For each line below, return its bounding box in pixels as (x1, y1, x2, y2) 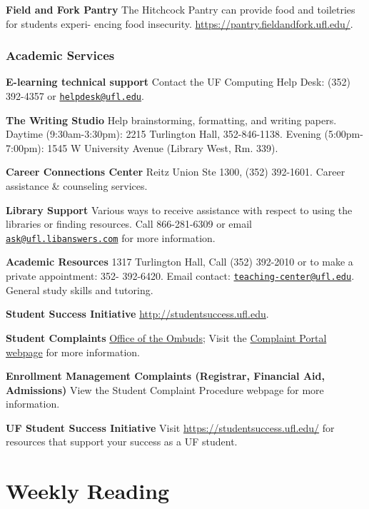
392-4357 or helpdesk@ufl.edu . (6, 89, 144, 103)
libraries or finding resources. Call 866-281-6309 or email (6, 216, 253, 231)
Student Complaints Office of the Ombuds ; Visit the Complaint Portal (6, 330, 327, 345)
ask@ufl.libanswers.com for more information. (6, 230, 216, 245)
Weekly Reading (6, 476, 170, 505)
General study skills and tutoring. (6, 282, 153, 297)
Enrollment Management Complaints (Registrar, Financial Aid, (6, 368, 325, 383)
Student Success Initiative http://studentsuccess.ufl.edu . (6, 306, 269, 321)
